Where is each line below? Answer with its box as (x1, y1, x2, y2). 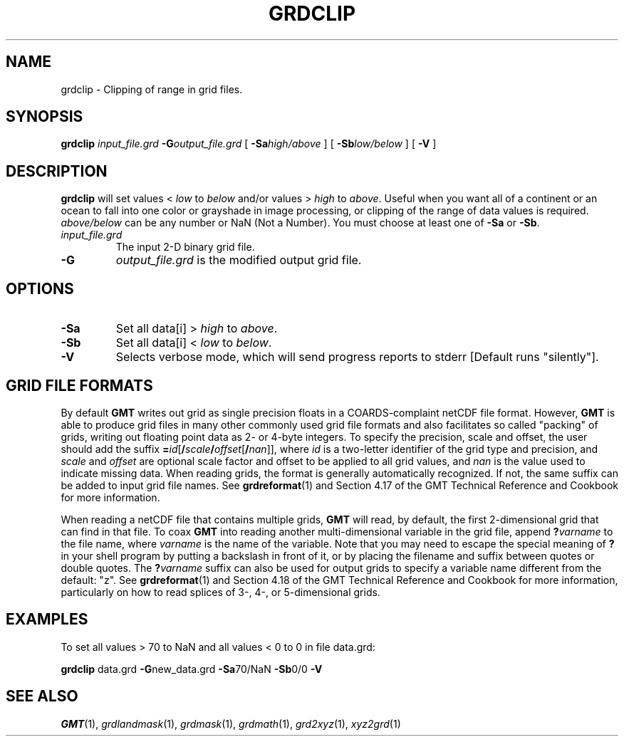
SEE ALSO (6, 687, 78, 706)
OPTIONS (6, 279, 74, 298)
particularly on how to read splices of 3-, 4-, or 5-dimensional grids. (61, 585, 380, 598)
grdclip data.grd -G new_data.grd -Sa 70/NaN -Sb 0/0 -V (61, 662, 323, 675)
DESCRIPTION (6, 162, 108, 180)
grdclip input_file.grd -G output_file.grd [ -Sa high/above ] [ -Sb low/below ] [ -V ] (61, 137, 437, 150)
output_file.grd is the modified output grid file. (115, 253, 362, 268)
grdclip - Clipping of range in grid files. (61, 83, 243, 95)
